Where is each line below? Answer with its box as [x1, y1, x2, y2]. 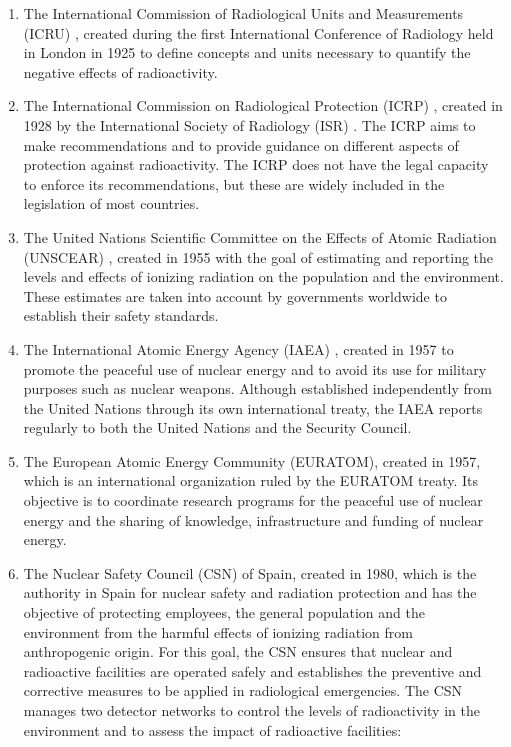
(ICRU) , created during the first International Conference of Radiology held [23, 22, 494, 43]
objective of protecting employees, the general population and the [23, 602, 425, 623]
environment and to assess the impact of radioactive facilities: [23, 719, 402, 740]
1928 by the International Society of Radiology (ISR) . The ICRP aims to [23, 114, 476, 135]
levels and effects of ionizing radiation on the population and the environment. [23, 266, 504, 287]
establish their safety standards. [23, 305, 219, 326]
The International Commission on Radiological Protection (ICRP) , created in [23, 95, 503, 116]
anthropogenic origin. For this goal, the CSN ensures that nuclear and [23, 641, 453, 662]
